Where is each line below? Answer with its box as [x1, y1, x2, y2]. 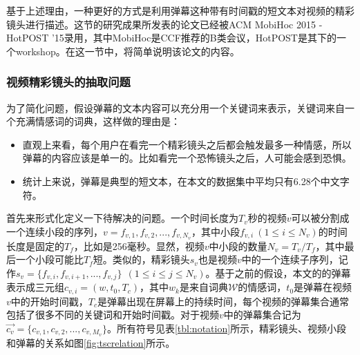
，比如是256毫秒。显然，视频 [73, 238, 205, 253]
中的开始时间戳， [10, 294, 88, 308]
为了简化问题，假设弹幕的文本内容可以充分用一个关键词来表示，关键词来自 [6, 100, 345, 115]
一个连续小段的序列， [6, 224, 103, 238]
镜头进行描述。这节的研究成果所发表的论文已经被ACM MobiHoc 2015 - [6, 17, 323, 31]
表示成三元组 [6, 280, 64, 294]
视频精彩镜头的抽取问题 [6, 73, 131, 90]
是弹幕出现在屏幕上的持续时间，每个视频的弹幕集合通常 [97, 294, 350, 308]
